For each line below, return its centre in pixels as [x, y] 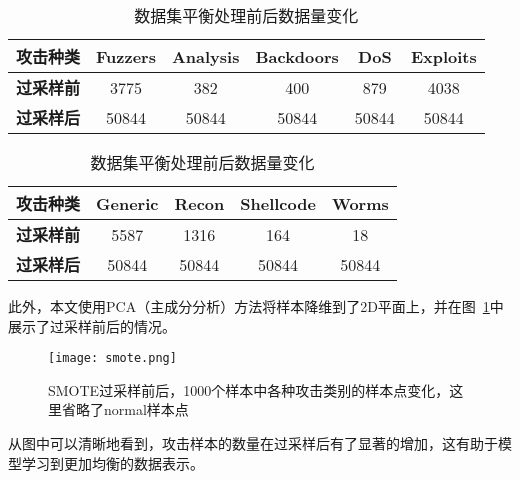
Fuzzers [126, 56]
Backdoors [297, 56]
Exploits [443, 56]
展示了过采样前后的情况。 [92, 325]
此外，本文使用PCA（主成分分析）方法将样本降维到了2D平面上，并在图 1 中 [256, 306]
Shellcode [278, 203]
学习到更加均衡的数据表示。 [112, 462]
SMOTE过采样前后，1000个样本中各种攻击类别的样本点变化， [249, 389]
